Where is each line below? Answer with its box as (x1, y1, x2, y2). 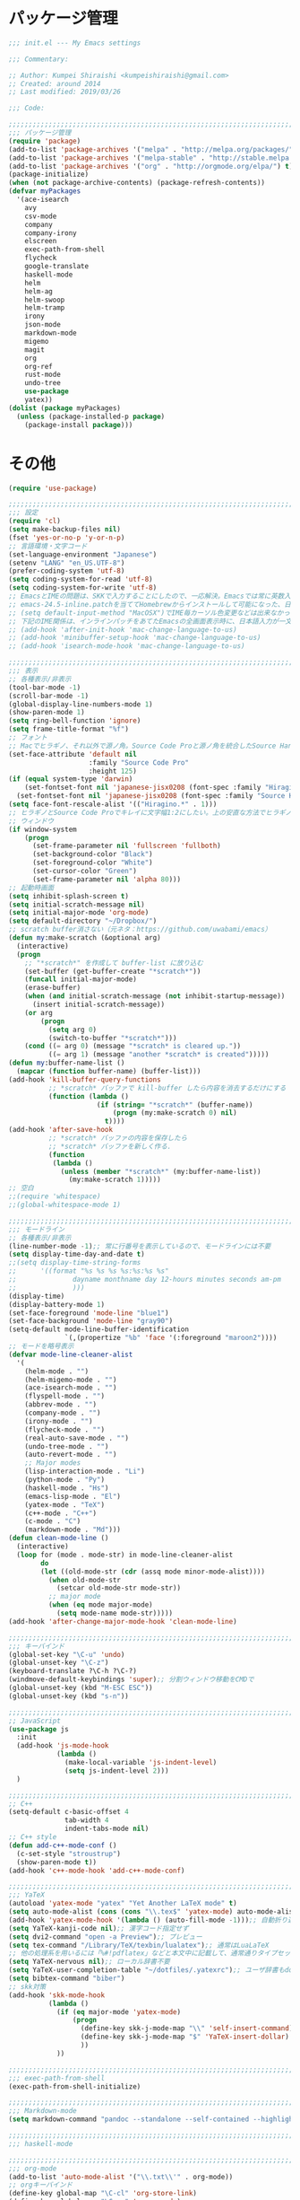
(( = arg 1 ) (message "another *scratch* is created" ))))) (47, 1050, 270, 1059)
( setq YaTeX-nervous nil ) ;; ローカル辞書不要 (8, 1958, 171, 1967)
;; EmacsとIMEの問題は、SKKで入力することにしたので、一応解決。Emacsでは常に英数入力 (8, 592, 298, 600)
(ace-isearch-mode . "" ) (24, 1383, 117, 1392)
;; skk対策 (8, 1982, 47, 1991)
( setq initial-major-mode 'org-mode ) (8, 908, 150, 917)
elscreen (24, 237, 57, 246)
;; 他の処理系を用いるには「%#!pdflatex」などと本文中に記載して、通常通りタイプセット (8, 1949, 297, 1958)
